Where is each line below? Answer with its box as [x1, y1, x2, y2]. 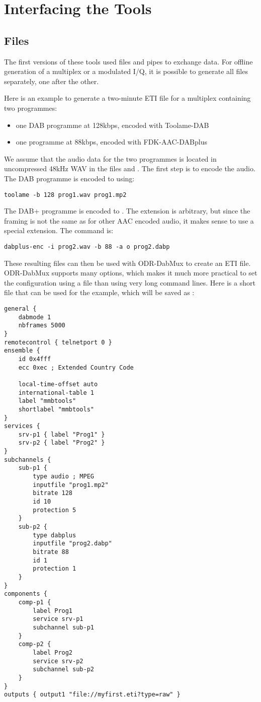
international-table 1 [18, 389, 94, 396]
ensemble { [4, 347, 40, 355]
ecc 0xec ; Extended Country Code [18, 364, 134, 371]
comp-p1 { [18, 598, 51, 606]
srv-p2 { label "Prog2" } [18, 439, 105, 447]
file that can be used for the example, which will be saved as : [4, 287, 195, 298]
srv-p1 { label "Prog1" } [18, 431, 105, 438]
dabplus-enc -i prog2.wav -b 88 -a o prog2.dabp [4, 243, 170, 250]
